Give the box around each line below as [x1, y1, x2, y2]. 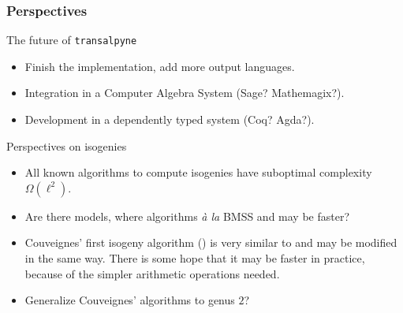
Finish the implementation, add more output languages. [24, 58, 295, 74]
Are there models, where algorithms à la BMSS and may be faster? [24, 207, 350, 224]
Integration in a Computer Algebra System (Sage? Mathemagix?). [24, 84, 345, 101]
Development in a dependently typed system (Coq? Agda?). [24, 111, 315, 128]
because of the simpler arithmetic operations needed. [24, 265, 280, 281]
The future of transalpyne [6, 32, 137, 48]
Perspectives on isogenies [6, 137, 127, 154]
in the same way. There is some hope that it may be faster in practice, [24, 250, 365, 266]
